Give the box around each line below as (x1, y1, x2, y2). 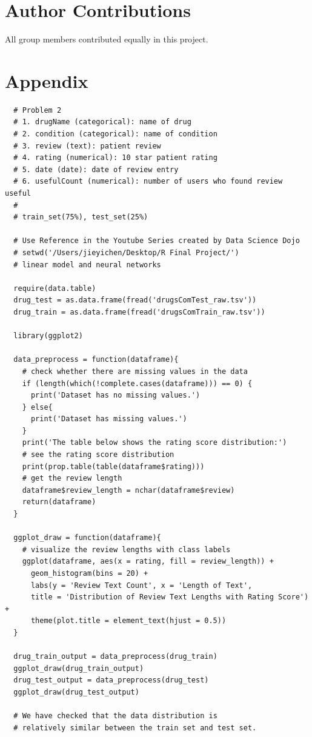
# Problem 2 (13, 105, 62, 115)
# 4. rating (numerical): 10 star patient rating (13, 153, 217, 162)
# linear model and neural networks (13, 260, 161, 269)
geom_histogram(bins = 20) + (30, 569, 148, 578)
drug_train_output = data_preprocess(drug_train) (13, 652, 217, 661)
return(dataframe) (22, 498, 96, 507)
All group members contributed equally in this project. (5, 33, 208, 45)
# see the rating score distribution (22, 450, 174, 459)
